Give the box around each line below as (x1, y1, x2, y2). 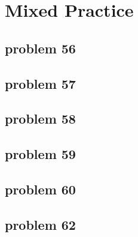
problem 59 (5, 145, 76, 163)
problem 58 (5, 109, 76, 128)
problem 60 (5, 179, 76, 198)
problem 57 (5, 74, 76, 92)
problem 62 (5, 215, 76, 233)
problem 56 (5, 38, 76, 57)
